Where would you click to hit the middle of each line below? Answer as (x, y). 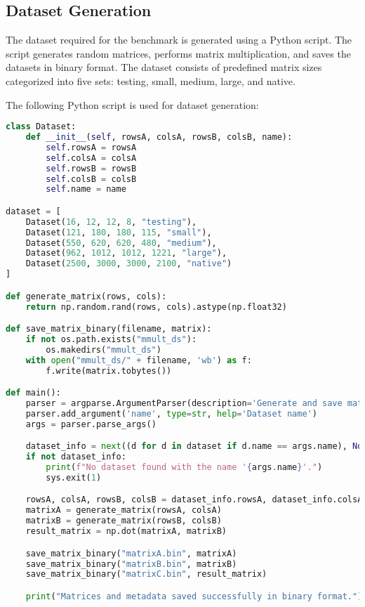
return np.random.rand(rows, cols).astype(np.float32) (156, 307)
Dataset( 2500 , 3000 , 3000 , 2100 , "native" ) (129, 264)
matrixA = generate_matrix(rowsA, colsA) (124, 510)
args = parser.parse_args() (91, 424)
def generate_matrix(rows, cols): (86, 296)
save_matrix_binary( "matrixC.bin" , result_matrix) (146, 574)
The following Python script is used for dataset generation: (132, 104)
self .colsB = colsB (91, 179)
